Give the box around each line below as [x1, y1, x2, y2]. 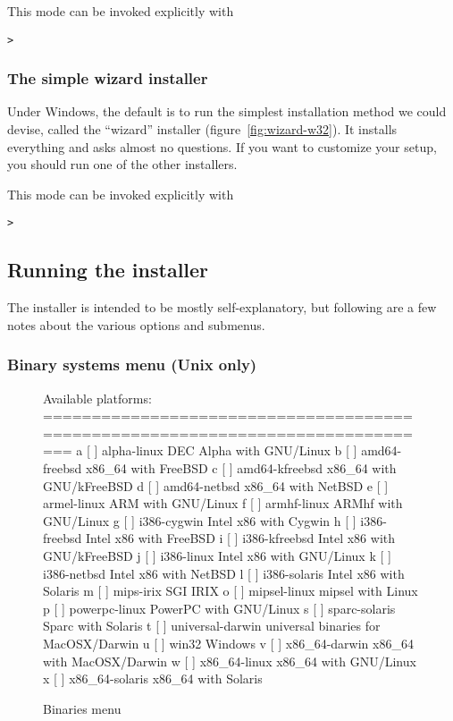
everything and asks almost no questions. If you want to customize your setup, [7, 137, 437, 156]
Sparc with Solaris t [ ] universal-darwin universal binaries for [43, 616, 381, 635]
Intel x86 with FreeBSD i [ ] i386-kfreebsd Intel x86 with [85, 529, 396, 547]
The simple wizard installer [7, 67, 208, 89]
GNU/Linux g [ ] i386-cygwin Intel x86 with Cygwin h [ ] [43, 511, 357, 530]
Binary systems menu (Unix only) [7, 353, 257, 376]
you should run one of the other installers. [7, 155, 238, 174]
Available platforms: [43, 388, 152, 407]
